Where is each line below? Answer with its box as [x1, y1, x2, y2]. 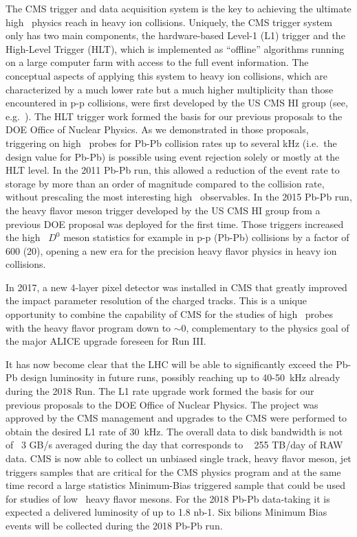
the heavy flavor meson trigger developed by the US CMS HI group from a [6, 203, 321, 217]
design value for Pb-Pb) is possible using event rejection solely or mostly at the [6, 149, 340, 163]
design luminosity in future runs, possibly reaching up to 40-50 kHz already [20, 370, 340, 385]
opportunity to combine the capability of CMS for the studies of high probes [6, 307, 334, 321]
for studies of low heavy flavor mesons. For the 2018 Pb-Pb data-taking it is [6, 491, 330, 505]
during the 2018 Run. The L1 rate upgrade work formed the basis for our [6, 384, 314, 398]
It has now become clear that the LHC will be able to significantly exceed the [6, 356, 333, 371]
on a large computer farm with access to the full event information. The [6, 55, 309, 69]
